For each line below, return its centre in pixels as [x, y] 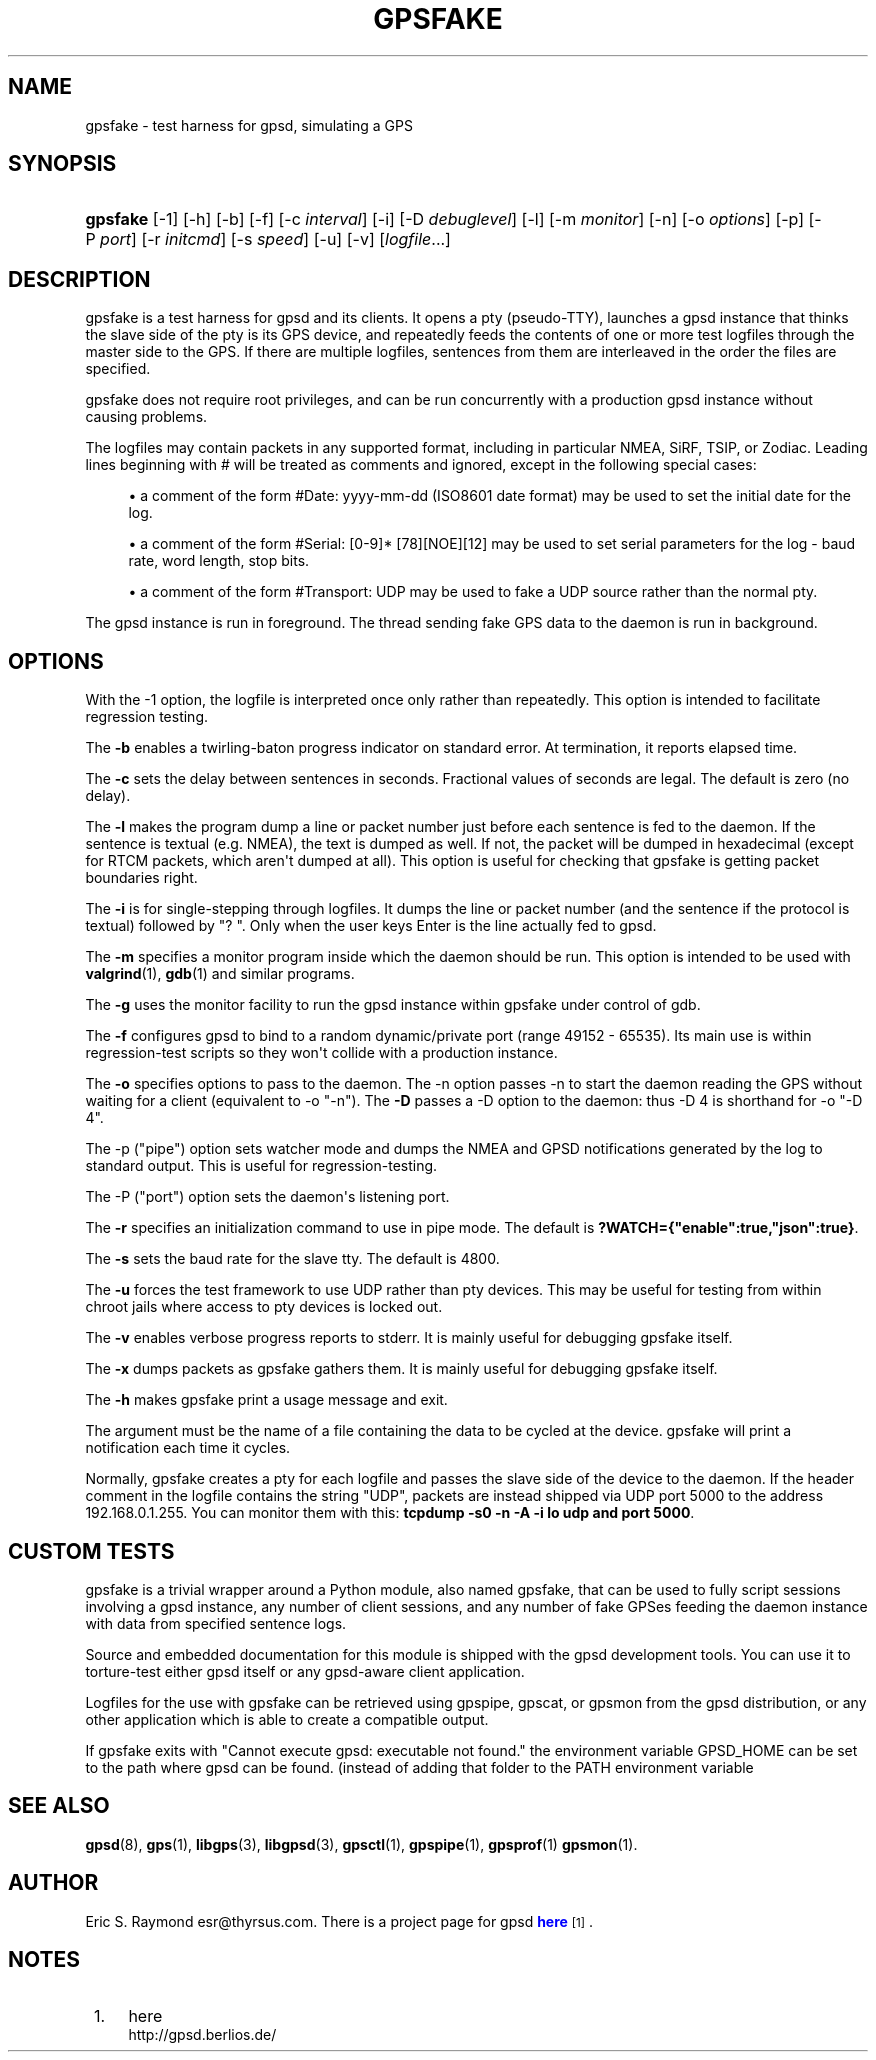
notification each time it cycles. [188, 1448]
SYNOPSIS [62, 164]
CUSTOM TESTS [91, 1551]
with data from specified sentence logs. [216, 1623]
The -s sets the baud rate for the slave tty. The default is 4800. [292, 1259]
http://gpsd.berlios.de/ [202, 2034]
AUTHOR [53, 1883]
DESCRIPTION [79, 279]
